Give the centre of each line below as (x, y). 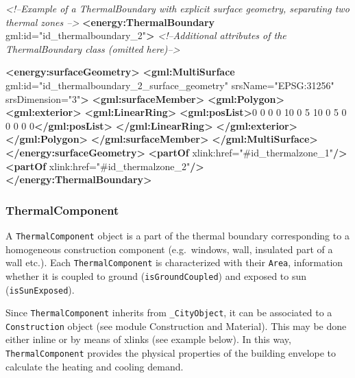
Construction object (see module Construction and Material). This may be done (176, 326)
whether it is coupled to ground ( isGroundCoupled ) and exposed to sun (156, 275)
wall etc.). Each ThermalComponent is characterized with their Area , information (174, 262)
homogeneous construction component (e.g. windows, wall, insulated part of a (169, 249)
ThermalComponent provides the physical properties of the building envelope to (171, 353)
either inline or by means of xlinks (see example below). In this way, (148, 339)
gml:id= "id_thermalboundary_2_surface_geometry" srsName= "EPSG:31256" (170, 85)
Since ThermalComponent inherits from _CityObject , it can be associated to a (169, 312)
